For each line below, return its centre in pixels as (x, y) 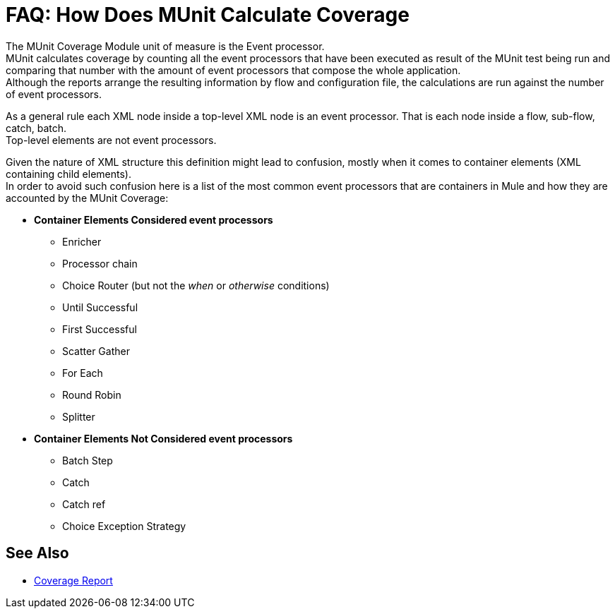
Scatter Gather (96, 351)
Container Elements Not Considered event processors (163, 438)
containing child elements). (68, 174)
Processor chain (100, 263)
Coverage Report (73, 580)
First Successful (100, 329)
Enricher (82, 241)
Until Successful (100, 307)
